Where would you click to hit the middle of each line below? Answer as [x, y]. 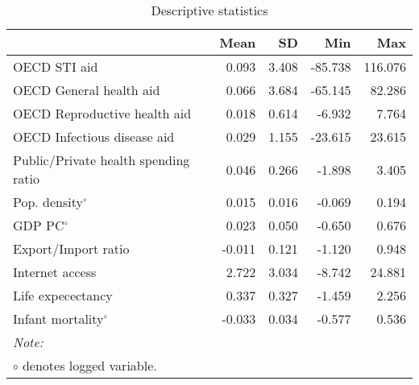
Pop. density [48, 202]
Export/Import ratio [71, 248]
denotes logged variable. [89, 365]
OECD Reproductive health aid [102, 113]
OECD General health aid [87, 90]
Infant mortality [58, 319]
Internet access [55, 272]
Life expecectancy [63, 295]
